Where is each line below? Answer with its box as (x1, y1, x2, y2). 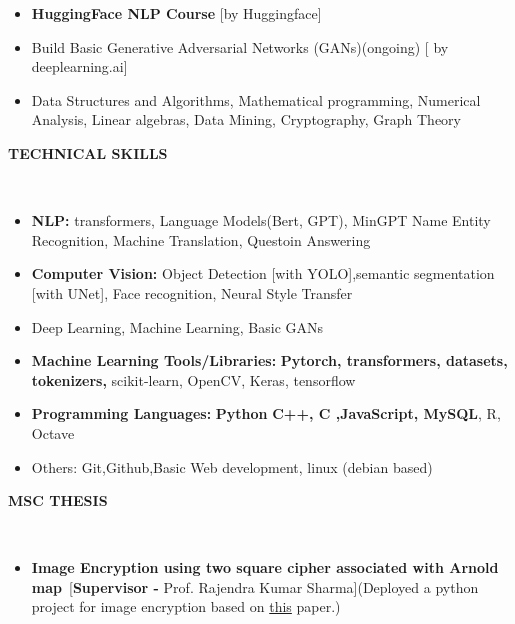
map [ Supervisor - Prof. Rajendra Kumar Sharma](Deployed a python (31, 576, 479, 597)
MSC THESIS (8, 490, 108, 511)
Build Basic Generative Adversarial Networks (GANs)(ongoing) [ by (31, 36, 449, 57)
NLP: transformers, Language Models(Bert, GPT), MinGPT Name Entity (31, 210, 491, 231)
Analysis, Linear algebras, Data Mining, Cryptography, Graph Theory (31, 109, 461, 130)
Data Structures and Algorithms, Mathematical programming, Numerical (31, 89, 481, 110)
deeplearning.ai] (31, 56, 128, 77)
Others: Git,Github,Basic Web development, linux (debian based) (31, 456, 433, 477)
